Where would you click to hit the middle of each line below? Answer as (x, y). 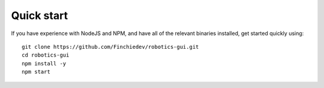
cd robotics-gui (46, 55)
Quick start (40, 15)
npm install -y (44, 63)
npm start (36, 72)
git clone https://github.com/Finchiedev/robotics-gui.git (110, 47)
